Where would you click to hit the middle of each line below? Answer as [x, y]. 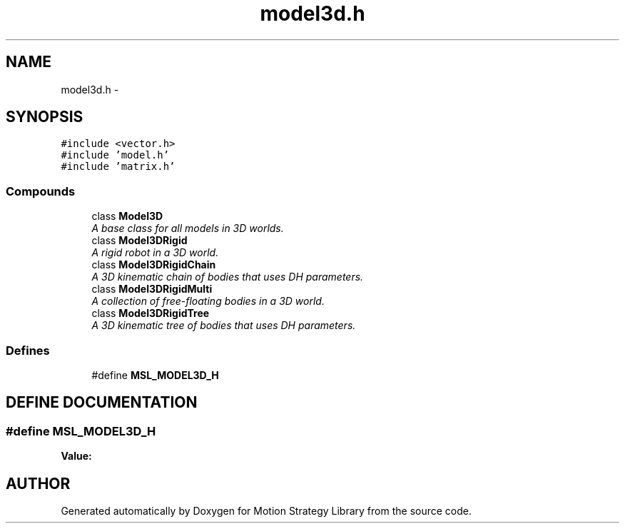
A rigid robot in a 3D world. [155, 253]
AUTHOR [38, 483]
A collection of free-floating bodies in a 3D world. [208, 301]
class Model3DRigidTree [151, 313]
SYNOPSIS [45, 117]
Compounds [41, 191]
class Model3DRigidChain [154, 265]
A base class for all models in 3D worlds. [188, 228]
